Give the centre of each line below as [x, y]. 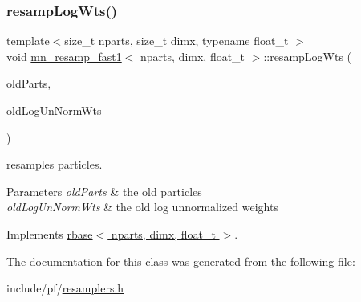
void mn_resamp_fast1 [64, 56]
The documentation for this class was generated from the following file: [181, 261]
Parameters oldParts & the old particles [104, 191]
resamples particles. [55, 164]
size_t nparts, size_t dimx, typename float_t [176, 41]
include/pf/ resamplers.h [65, 288]
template [28, 41]
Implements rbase [50, 233]
